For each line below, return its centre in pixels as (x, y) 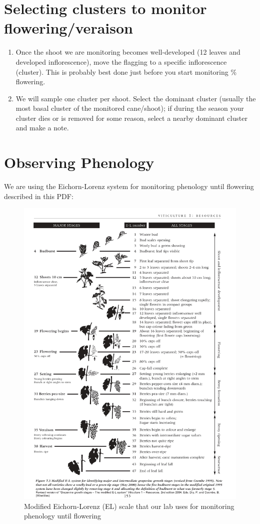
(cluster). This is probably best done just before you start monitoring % (126, 71)
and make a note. (42, 128)
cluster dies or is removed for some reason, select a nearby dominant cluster (131, 118)
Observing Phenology (79, 162)
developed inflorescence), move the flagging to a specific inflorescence (121, 61)
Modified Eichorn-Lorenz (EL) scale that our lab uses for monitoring (129, 506)
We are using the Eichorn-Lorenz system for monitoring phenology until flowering (129, 186)
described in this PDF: (39, 196)
